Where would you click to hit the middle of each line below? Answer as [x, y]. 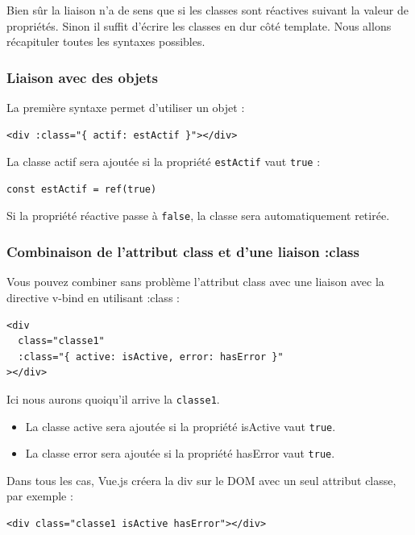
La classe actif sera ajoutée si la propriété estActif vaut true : [164, 162]
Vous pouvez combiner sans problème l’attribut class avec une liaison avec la [195, 282]
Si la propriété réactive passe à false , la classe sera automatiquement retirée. [198, 216]
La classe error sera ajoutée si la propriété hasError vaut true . [180, 453]
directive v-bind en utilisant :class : [93, 297]
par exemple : [40, 496]
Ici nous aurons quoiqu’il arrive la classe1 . [113, 398]
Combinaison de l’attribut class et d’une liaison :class [183, 252]
